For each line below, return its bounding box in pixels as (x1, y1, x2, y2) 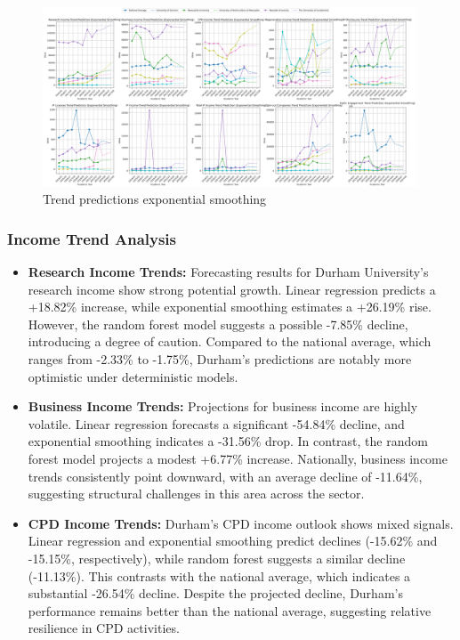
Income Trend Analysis (7, 227, 177, 249)
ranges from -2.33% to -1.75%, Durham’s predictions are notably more (28, 350, 412, 369)
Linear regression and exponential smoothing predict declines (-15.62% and (28, 531, 438, 550)
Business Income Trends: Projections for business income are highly (28, 397, 418, 416)
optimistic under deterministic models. (28, 367, 238, 385)
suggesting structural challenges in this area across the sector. (28, 484, 365, 503)
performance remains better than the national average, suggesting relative (28, 601, 432, 620)
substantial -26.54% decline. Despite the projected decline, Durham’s (28, 584, 403, 603)
